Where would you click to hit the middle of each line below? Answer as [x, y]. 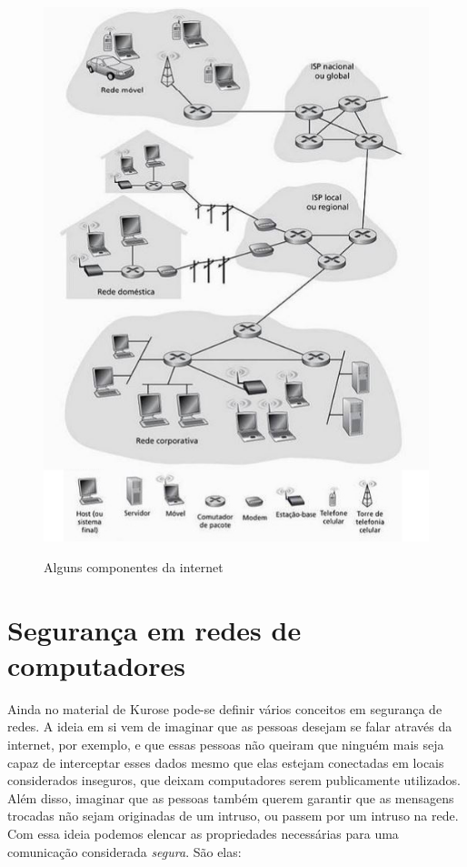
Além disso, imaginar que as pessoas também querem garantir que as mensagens [231, 797]
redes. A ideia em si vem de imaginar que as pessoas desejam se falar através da [230, 726]
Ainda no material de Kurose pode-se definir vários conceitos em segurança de [225, 708]
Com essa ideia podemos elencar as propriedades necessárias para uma [203, 833]
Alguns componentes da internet [134, 566]
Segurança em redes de [154, 629]
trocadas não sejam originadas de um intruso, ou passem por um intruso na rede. [233, 816]
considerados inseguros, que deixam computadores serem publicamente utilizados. [234, 780]
